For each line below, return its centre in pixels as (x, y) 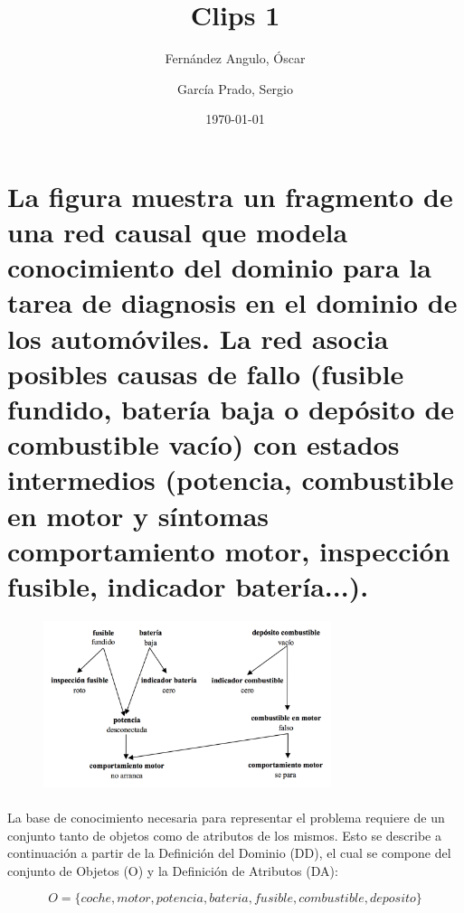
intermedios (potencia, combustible (231, 480)
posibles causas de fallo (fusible (206, 373)
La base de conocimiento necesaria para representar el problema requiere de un (226, 817)
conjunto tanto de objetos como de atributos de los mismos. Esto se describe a (224, 835)
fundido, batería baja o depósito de (231, 409)
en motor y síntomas (138, 515)
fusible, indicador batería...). (188, 585)
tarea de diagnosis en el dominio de (232, 302)
